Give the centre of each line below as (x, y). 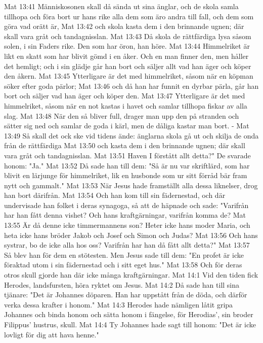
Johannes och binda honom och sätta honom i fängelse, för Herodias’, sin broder (129, 314)
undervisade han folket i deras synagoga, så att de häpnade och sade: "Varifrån (126, 205)
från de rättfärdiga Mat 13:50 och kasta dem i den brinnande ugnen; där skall (125, 145)
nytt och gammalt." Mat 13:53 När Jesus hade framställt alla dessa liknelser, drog (131, 185)
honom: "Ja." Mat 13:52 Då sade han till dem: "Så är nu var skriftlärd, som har (127, 165)
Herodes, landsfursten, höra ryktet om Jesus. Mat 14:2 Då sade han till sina (122, 284)
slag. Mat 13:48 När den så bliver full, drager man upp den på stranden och (122, 115)
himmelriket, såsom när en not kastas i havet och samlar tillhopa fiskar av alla (126, 105)
